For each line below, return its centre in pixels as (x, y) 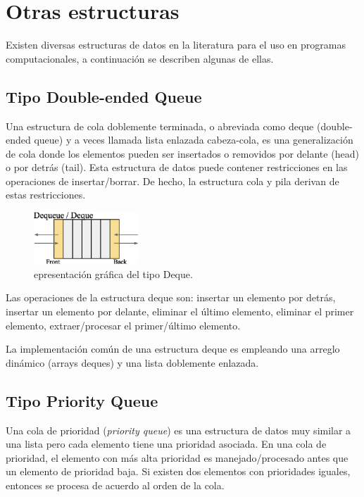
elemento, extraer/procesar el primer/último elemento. (123, 325)
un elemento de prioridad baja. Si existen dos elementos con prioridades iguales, (178, 471)
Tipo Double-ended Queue (104, 96)
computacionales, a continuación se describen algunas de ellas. (140, 58)
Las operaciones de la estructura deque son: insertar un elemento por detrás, (171, 297)
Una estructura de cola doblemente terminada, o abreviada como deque (160, 126)
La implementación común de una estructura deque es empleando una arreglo (173, 349)
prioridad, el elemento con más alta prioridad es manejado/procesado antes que (177, 457)
